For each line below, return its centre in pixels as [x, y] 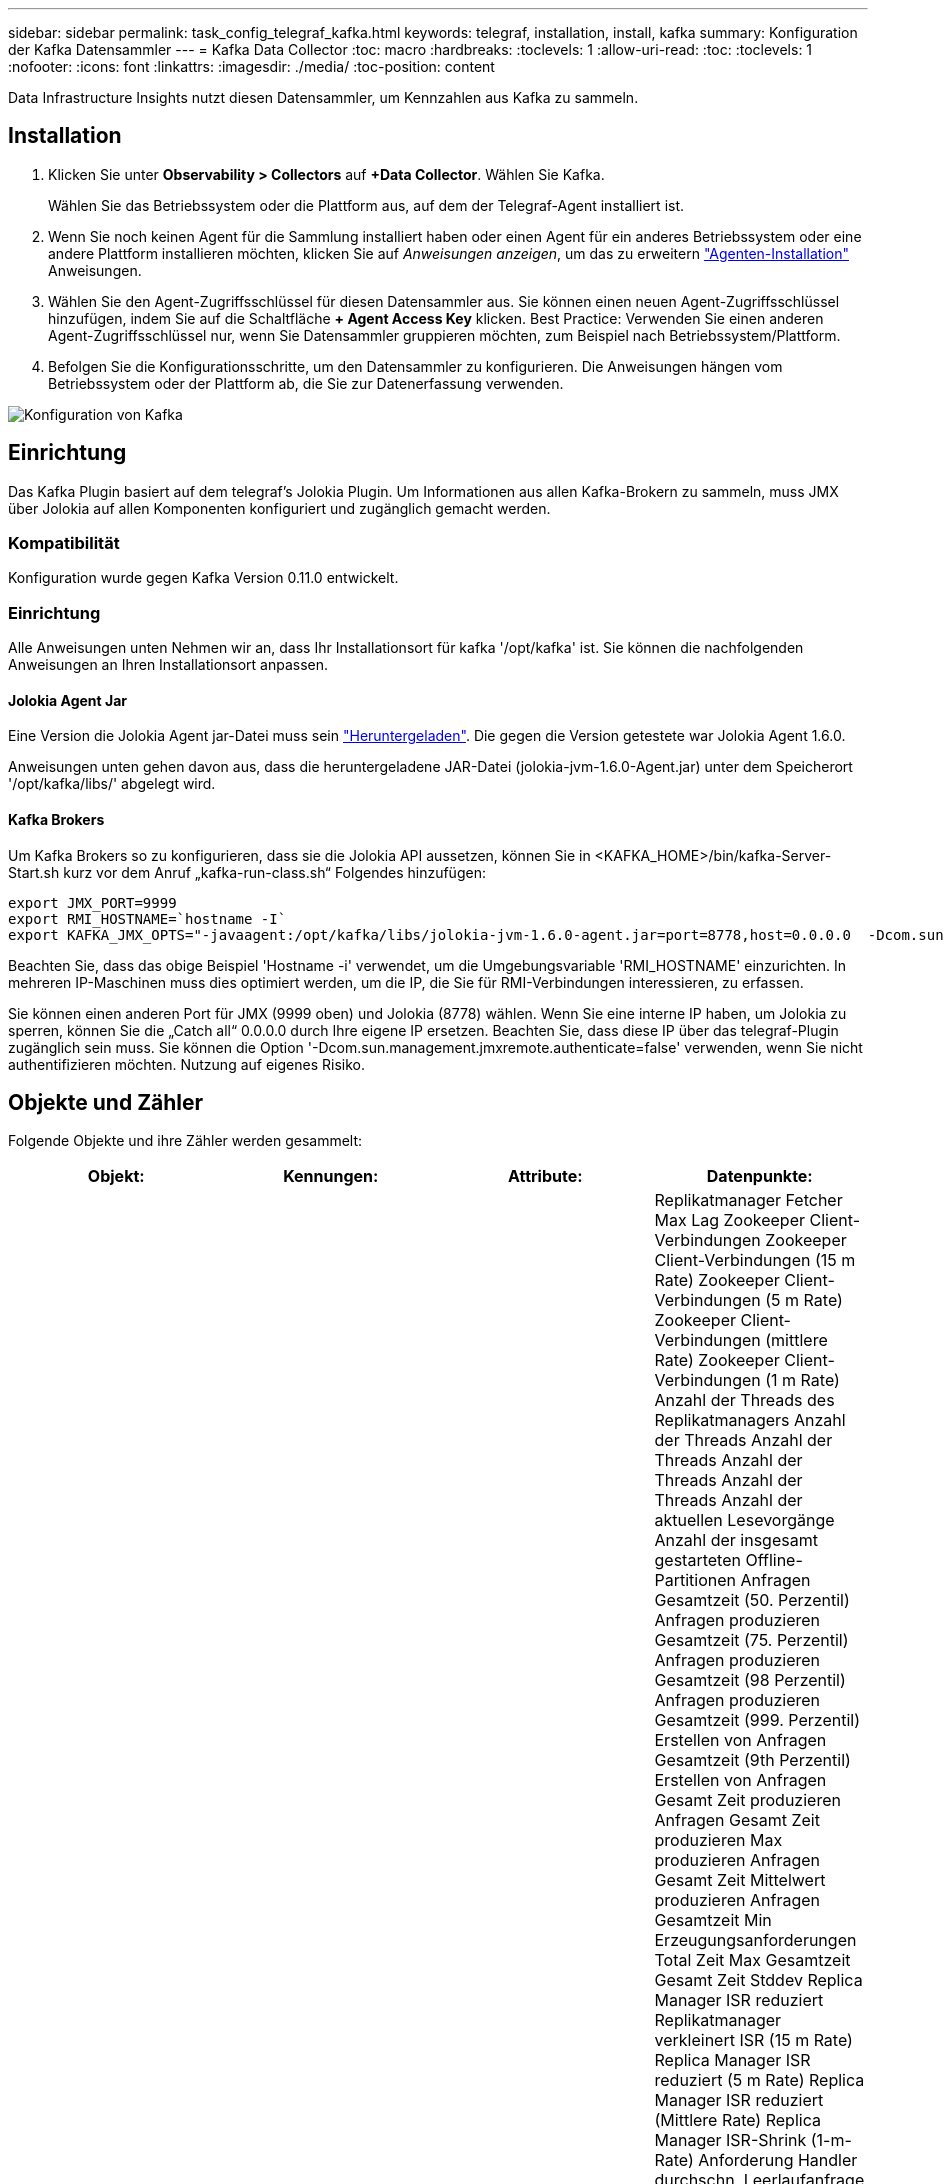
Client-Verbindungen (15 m [755, 1260]
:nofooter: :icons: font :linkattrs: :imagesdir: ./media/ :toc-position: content [251, 66]
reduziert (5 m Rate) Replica [759, 2080]
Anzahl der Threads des [744, 1400]
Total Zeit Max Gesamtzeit [752, 1960]
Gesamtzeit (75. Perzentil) [751, 1640]
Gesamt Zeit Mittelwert [740, 1880]
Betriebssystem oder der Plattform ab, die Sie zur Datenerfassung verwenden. [306, 383]
